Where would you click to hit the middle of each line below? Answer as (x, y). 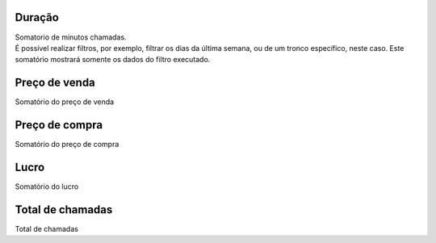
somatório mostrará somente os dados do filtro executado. (113, 60)
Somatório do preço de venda (65, 102)
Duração (37, 17)
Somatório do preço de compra (67, 145)
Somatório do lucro (47, 186)
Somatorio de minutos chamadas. (71, 37)
